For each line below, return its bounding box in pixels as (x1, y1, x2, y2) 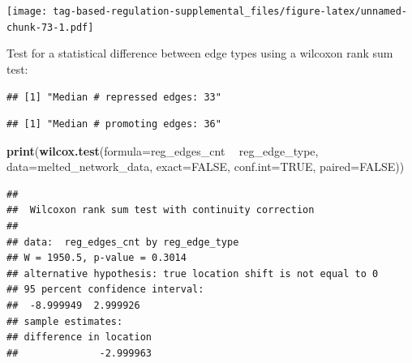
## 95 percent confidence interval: (6, 284, 204, 296)
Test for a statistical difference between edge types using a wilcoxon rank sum (6, 45, 393, 62)
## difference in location (6, 331, 152, 344)
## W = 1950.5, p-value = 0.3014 (6, 252, 187, 264)
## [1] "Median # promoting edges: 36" (6, 118, 221, 130)
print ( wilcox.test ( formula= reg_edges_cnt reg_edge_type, (6, 142, 319, 159)
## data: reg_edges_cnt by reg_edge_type (6, 236, 239, 248)
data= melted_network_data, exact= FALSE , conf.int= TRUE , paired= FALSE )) (6, 158, 405, 175)
